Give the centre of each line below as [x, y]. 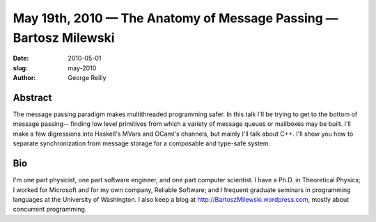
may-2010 [82, 68]
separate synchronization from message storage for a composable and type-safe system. [142, 143]
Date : [21, 58]
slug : [20, 68]
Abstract [32, 97]
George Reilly [87, 78]
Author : [24, 78]
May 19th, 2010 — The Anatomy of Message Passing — [175, 18]
